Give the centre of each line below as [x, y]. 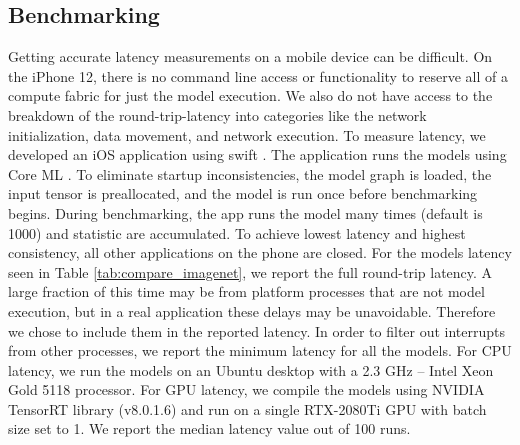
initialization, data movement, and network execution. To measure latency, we [247, 134]
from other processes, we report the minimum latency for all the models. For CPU [260, 350]
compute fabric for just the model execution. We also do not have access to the [250, 95]
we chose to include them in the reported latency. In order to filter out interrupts [257, 330]
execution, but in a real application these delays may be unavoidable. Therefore [252, 310]
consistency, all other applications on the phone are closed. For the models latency [260, 252]
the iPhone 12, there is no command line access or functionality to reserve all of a [258, 75]
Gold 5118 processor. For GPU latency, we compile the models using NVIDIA [246, 389]
